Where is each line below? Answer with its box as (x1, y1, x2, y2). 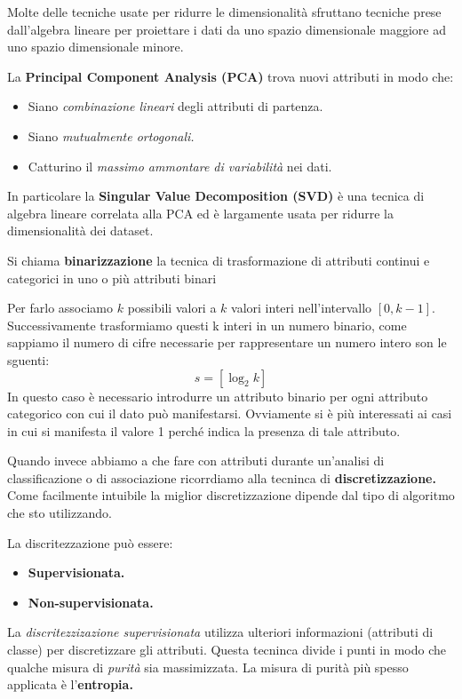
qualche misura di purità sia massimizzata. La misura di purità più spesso (7, 657, 409, 676)
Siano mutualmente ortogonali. (28, 126, 195, 145)
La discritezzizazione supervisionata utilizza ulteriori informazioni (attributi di (7, 623, 434, 641)
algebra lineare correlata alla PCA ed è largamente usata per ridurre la (7, 203, 394, 222)
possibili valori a (127, 298, 217, 317)
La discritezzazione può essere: (7, 533, 173, 552)
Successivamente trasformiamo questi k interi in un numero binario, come (7, 315, 407, 334)
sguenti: (7, 350, 50, 369)
